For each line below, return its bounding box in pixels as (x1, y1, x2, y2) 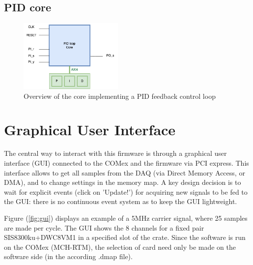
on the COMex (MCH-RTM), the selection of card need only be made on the (4, 241, 236, 252)
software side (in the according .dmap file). (4, 251, 133, 262)
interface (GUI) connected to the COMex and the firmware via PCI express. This (4, 157, 249, 168)
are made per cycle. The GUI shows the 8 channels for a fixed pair (4, 222, 204, 233)
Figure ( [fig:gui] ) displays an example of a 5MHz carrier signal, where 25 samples (4, 212, 248, 223)
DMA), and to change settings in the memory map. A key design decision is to (4, 177, 241, 187)
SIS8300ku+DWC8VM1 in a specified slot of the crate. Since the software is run (4, 232, 246, 242)
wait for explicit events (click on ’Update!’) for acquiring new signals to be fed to (4, 186, 248, 197)
